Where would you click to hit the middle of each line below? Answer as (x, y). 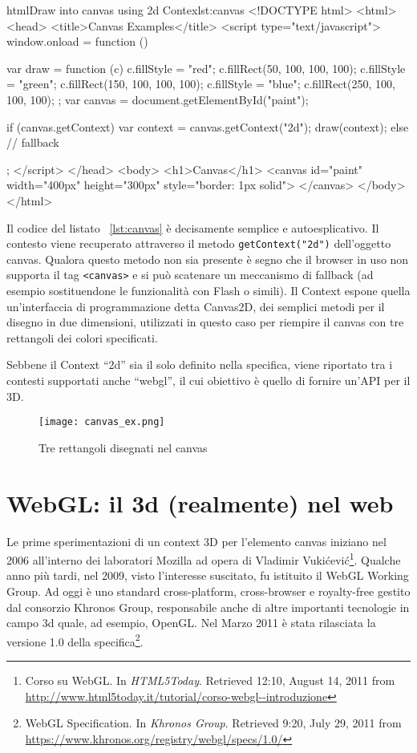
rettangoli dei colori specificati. (82, 337)
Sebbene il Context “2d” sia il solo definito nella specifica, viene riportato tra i (200, 364)
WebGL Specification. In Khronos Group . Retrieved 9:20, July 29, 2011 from (213, 723)
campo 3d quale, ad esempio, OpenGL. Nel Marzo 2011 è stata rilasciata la (191, 623)
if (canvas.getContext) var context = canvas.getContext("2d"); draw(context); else (208, 126)
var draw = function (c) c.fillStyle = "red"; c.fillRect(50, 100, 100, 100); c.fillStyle (206, 68)
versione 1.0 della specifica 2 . (75, 640)
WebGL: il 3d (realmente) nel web (200, 502)
